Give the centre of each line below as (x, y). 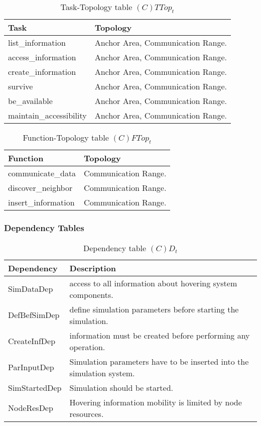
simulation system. (102, 373)
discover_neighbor (40, 188)
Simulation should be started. (121, 387)
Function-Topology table (66, 138)
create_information (42, 72)
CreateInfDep (32, 341)
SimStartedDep (35, 387)
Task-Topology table (96, 7)
